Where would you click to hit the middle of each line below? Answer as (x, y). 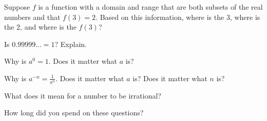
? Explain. (71, 44)
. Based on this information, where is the (160, 17)
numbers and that (32, 17)
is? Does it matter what (170, 78)
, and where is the (48, 27)
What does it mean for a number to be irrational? (83, 95)
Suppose (17, 7)
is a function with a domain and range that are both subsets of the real (150, 7)
